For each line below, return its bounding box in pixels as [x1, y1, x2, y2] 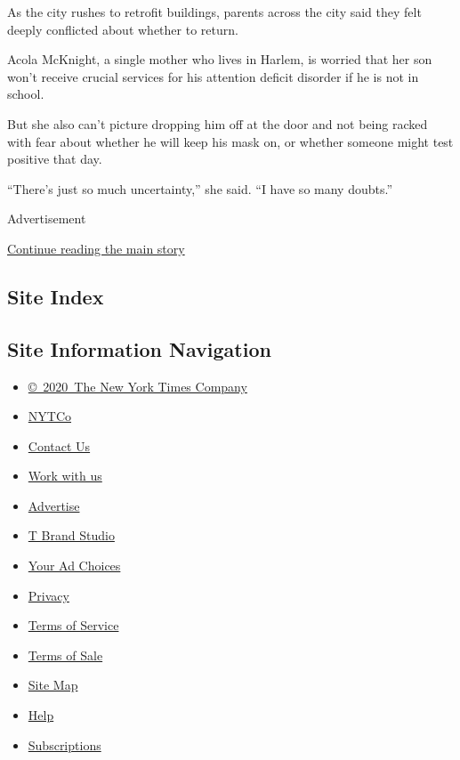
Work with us [28, 466, 102, 485]
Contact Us [28, 436, 91, 455]
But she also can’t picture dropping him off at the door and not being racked [7, 114, 428, 133]
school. [7, 85, 44, 103]
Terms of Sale [28, 645, 103, 664]
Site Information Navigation [7, 335, 271, 362]
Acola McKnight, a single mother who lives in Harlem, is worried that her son [7, 50, 432, 69]
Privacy [28, 586, 69, 604]
